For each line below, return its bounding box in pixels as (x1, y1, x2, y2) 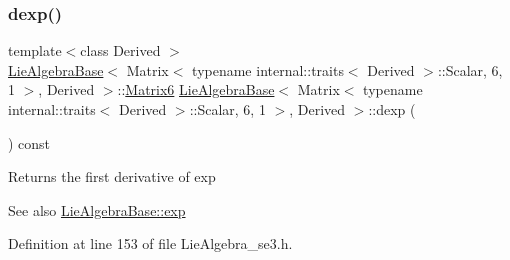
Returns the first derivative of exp (8, 166, 216, 187)
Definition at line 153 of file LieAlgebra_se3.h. (8, 233, 293, 254)
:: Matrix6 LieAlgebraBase (117, 79, 275, 100)
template (8, 40, 62, 61)
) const (8, 132, 51, 153)
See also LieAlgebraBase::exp (8, 199, 186, 220)
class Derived (80, 40, 161, 61)
